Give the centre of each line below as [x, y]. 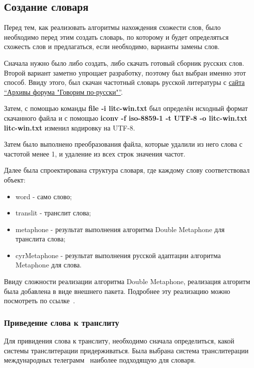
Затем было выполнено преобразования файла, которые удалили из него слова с [123, 144]
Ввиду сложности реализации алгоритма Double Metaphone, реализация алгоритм [127, 281]
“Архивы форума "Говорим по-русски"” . [63, 92]
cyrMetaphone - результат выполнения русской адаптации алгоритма [118, 255]
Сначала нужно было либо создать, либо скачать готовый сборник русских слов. [124, 63]
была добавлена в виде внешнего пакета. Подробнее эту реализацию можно [117, 291]
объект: [15, 179]
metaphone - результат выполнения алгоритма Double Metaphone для [120, 229]
